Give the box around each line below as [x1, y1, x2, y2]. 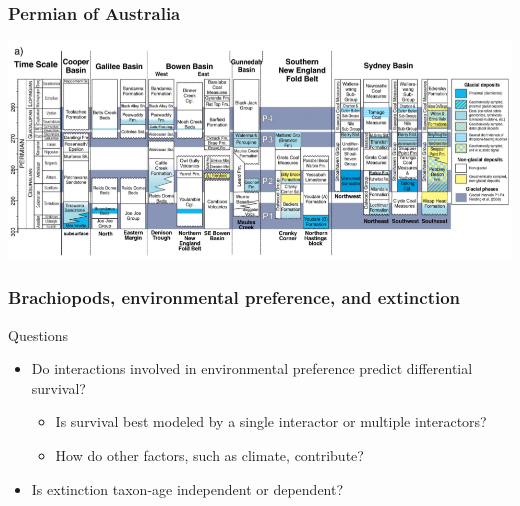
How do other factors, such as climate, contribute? [55, 444, 364, 465]
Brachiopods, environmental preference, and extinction [8, 285, 461, 310]
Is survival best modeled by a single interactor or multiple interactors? [55, 411, 487, 432]
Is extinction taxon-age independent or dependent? [31, 478, 344, 499]
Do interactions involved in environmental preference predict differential [31, 358, 473, 379]
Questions [8, 324, 69, 345]
